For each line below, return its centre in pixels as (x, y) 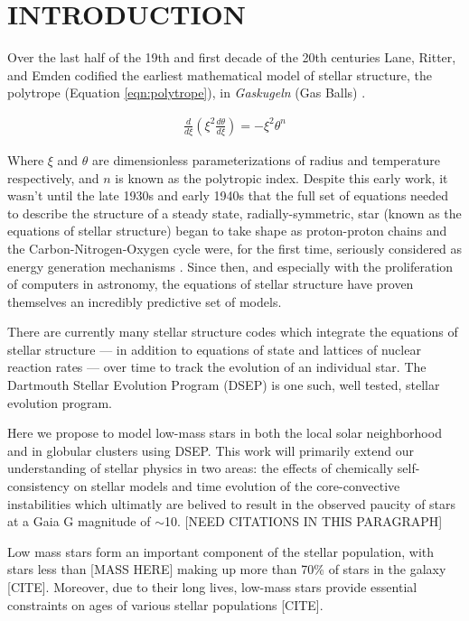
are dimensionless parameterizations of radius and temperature (266, 159)
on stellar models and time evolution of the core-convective (237, 486)
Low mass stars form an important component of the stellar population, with (221, 551)
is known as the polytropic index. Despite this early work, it (281, 177)
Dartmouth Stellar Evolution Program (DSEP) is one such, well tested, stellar (224, 385)
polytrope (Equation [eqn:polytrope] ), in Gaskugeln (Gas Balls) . (187, 93)
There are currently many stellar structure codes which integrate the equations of (233, 332)
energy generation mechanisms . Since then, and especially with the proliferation (230, 266)
